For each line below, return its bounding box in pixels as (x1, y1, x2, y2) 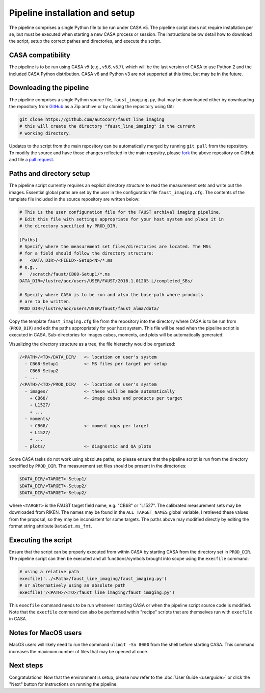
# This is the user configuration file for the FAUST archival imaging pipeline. (19, 209, 222, 215)
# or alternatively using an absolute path (19, 582, 126, 588)
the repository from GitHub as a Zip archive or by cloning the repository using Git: (9, 103, 174, 109)
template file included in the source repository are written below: (9, 196, 140, 202)
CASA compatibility (9, 51, 71, 59)
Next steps (9, 661, 43, 670)
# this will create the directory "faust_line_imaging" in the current (19, 123, 196, 129)
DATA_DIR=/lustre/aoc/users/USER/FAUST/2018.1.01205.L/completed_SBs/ (19, 278, 193, 284)
